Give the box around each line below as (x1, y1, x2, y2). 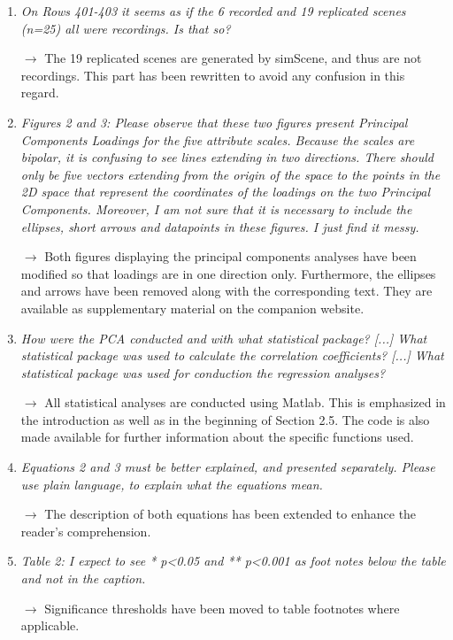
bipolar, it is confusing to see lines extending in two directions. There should (20, 148, 434, 166)
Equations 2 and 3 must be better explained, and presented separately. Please (20, 458, 435, 476)
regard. (20, 83, 59, 102)
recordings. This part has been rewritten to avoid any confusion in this (20, 66, 405, 84)
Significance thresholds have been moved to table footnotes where (44, 598, 400, 617)
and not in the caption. (20, 569, 146, 588)
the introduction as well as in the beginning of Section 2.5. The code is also (20, 410, 430, 428)
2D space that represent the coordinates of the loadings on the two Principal (20, 182, 431, 201)
